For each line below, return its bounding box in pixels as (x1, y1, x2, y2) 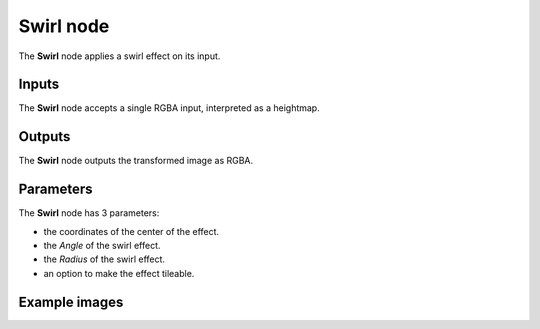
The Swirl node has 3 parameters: (18, 207, 160, 219)
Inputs (18, 76, 60, 93)
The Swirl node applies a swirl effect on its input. (18, 50, 221, 62)
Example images (18, 293, 124, 310)
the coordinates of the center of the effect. (43, 225, 220, 237)
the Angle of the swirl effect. (43, 240, 161, 252)
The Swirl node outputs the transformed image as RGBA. (18, 155, 254, 167)
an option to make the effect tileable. (43, 267, 195, 279)
